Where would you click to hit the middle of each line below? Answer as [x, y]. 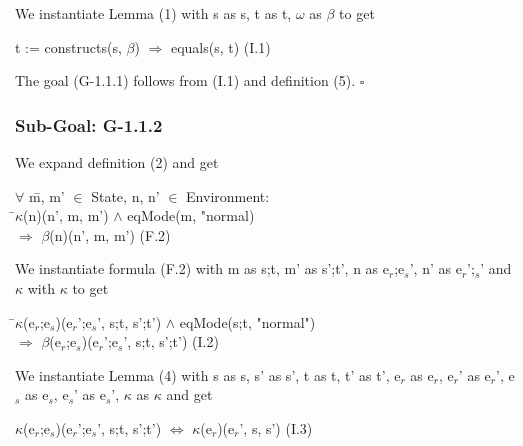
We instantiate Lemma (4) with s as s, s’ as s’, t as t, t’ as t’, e [208, 374]
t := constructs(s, [68, 46]
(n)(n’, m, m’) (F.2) [110, 234]
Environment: [228, 195]
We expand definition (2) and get [117, 162]
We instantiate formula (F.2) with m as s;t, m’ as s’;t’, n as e [202, 268]
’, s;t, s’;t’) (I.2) [171, 341]
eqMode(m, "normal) [191, 215]
